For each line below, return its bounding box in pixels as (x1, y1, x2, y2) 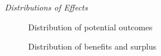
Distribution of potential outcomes (28, 20, 153, 33)
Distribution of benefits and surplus (28, 40, 157, 52)
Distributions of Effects (5, 1, 88, 13)
